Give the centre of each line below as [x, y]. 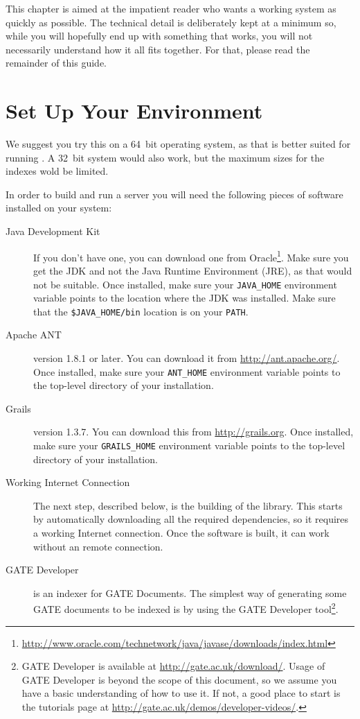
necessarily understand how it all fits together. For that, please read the [158, 49]
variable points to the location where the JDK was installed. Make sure [184, 298]
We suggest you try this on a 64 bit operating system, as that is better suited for [178, 144]
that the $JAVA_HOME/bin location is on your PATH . [141, 311]
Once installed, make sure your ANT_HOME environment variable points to [187, 371]
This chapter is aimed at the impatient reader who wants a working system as [171, 8]
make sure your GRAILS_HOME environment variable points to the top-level [189, 445]
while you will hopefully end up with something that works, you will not [159, 36]
